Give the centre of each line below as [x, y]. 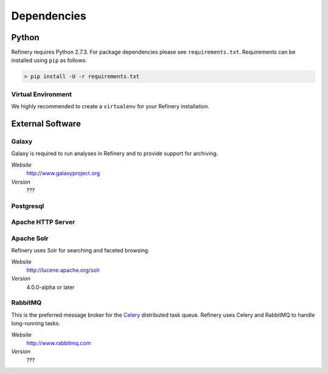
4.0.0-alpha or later [51, 287]
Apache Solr [30, 238]
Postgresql [28, 206]
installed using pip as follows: [49, 60]
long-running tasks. [36, 324]
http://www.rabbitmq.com [59, 343]
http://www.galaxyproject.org [63, 173]
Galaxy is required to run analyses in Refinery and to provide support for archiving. [114, 154]
